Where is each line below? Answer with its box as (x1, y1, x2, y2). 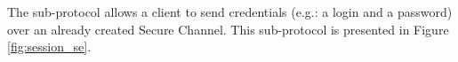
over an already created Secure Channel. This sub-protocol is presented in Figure (7, 19, 449, 38)
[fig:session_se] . (7, 37, 92, 56)
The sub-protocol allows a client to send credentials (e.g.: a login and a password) (7, 3, 453, 20)
